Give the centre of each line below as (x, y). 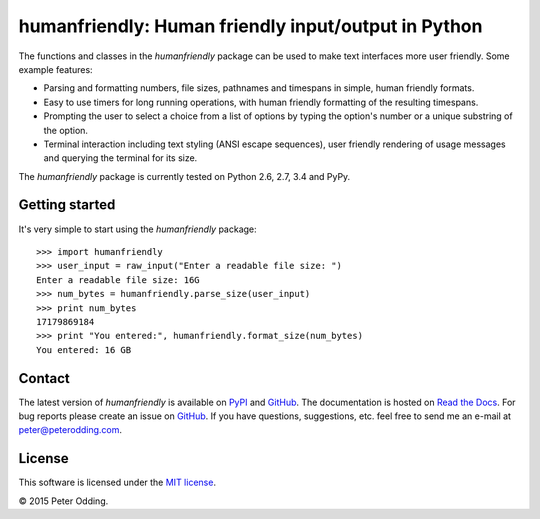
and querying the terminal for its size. (120, 158)
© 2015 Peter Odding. (63, 501)
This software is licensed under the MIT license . (117, 482)
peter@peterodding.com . (70, 430)
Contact (44, 378)
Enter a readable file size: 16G (118, 279)
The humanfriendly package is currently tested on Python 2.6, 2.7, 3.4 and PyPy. (184, 176)
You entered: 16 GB (84, 349)
